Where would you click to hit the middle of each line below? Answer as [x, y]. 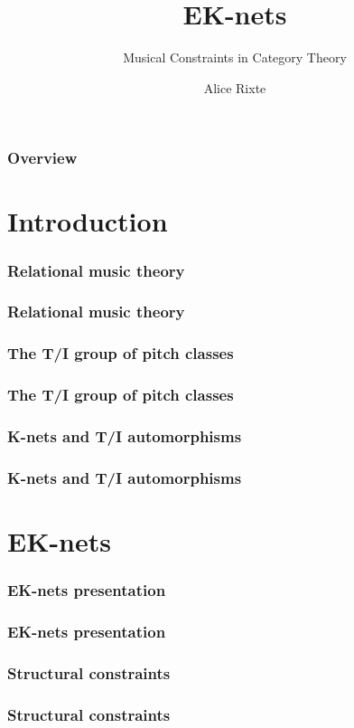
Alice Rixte [235, 87]
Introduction [88, 221]
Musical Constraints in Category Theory [235, 57]
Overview [42, 158]
